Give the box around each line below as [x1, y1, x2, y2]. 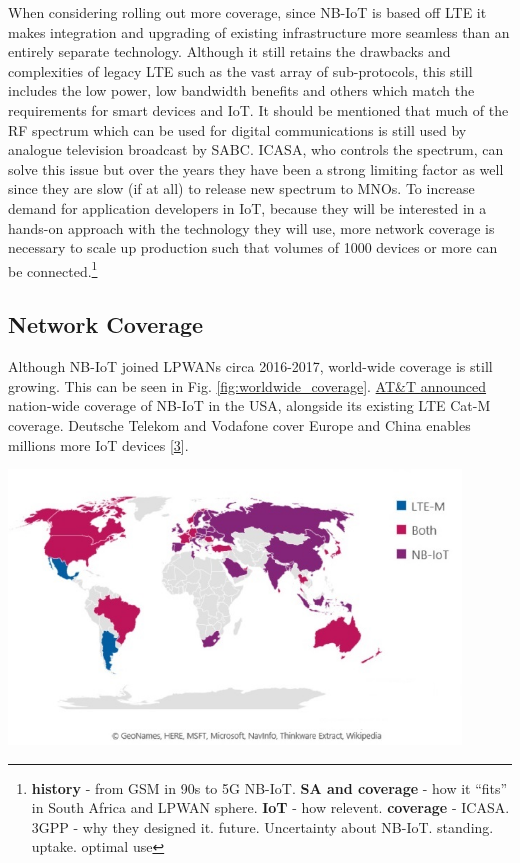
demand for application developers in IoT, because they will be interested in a [8, 197, 487, 218]
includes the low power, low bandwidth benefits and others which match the [8, 80, 475, 101]
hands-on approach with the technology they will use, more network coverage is [8, 217, 495, 238]
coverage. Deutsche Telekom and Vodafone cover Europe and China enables [8, 414, 471, 435]
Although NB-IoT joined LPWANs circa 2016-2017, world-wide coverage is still [8, 356, 493, 377]
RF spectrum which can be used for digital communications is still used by [8, 119, 467, 140]
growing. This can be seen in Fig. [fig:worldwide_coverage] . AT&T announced [8, 375, 487, 396]
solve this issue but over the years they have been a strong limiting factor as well [8, 158, 504, 179]
